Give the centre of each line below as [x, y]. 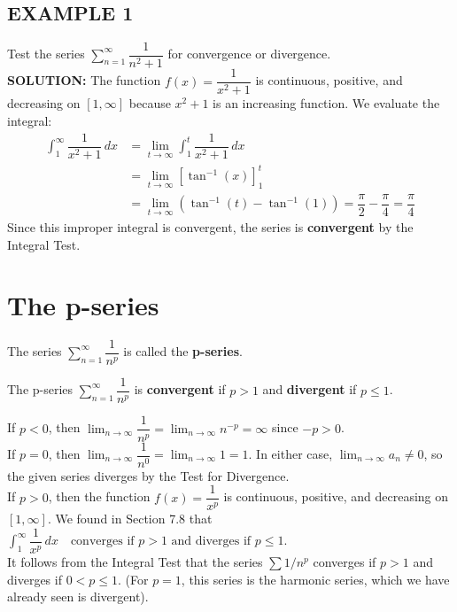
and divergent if [310, 389]
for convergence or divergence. [249, 54]
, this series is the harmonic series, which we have [315, 579]
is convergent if [180, 389]
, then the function [99, 496]
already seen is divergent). [78, 597]
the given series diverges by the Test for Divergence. [148, 475]
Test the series [46, 54]
